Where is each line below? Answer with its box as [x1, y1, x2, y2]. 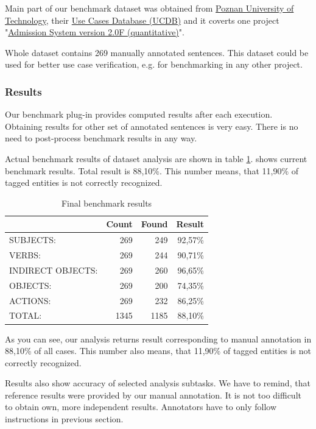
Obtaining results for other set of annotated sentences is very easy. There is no [5, 119, 298, 132]
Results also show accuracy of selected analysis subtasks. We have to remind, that [5, 377, 311, 389]
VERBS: [9, 249, 41, 261]
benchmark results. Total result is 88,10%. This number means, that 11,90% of [5, 164, 299, 177]
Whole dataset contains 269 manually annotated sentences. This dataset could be [5, 46, 309, 58]
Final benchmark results [61, 196, 152, 209]
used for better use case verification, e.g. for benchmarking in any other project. [5, 58, 303, 71]
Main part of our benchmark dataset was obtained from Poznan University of [5, 2, 294, 14]
